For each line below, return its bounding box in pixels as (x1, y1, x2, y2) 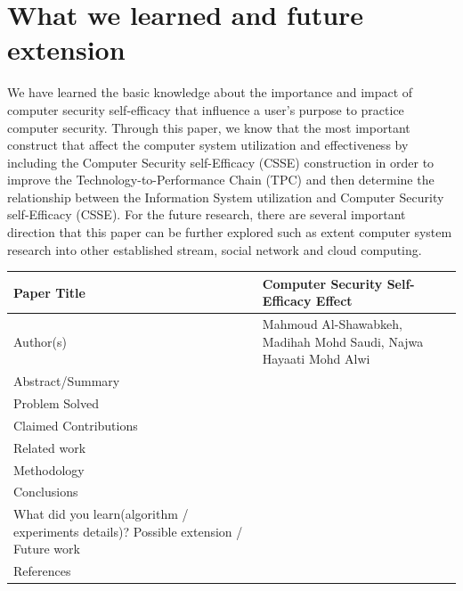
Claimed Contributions (13, 415, 138, 434)
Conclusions (13, 482, 78, 501)
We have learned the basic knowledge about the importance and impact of (7, 83, 413, 102)
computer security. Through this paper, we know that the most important (7, 118, 410, 136)
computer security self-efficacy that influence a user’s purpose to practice (7, 100, 404, 119)
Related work (13, 438, 86, 456)
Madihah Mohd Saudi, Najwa (262, 332, 424, 350)
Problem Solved (13, 394, 99, 413)
